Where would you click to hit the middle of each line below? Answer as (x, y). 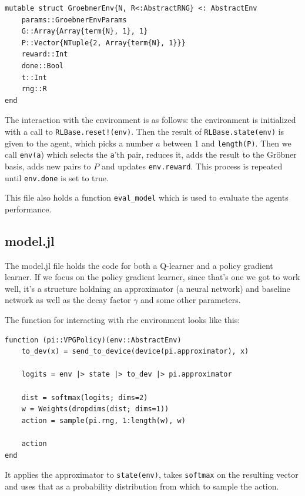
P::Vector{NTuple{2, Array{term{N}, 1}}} (103, 43)
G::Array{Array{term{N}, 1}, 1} (85, 31)
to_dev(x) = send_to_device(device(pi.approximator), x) (135, 352)
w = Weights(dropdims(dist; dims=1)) (95, 409)
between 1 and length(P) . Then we (227, 143)
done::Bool (43, 66)
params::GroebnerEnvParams (74, 20)
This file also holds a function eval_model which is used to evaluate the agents (147, 197)
